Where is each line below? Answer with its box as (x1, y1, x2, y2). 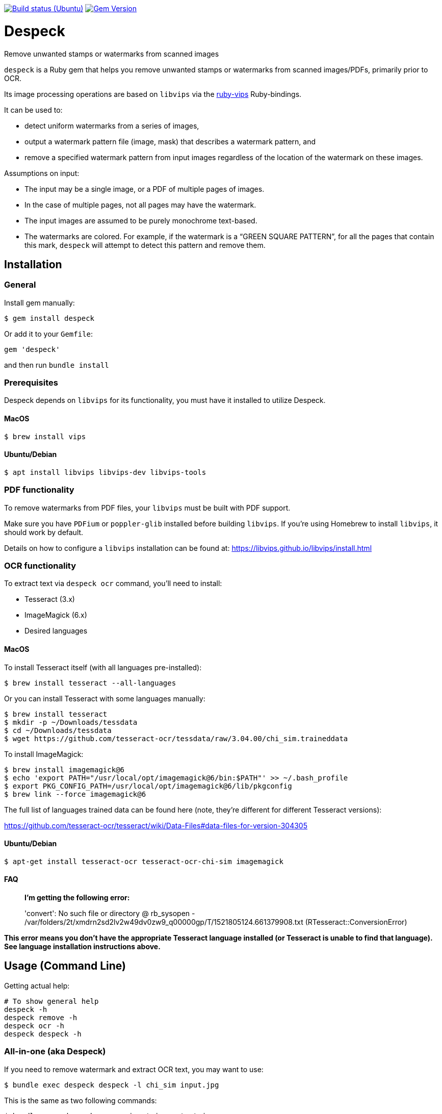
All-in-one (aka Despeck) (4, 1046, 106, 1057)
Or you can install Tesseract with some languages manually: (4, 694, 205, 703)
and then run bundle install (4, 360, 109, 369)
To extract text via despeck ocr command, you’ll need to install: (4, 579, 222, 588)
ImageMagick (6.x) (24, 611, 87, 620)
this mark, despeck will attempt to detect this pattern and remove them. (24, 240, 266, 249)
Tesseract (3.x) (24, 595, 75, 604)
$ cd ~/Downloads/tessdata (4, 726, 112, 735)
